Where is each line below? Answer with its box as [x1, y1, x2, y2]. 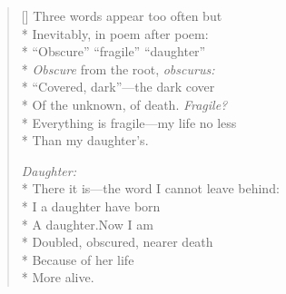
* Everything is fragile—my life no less [21, 113, 237, 132]
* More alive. [21, 268, 94, 287]
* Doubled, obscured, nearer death [21, 232, 213, 251]
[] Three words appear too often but [21, 6, 222, 24]
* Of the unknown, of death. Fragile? [21, 94, 228, 113]
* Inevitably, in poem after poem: [21, 24, 209, 43]
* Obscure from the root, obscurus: [21, 59, 215, 78]
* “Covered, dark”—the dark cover [21, 77, 215, 96]
